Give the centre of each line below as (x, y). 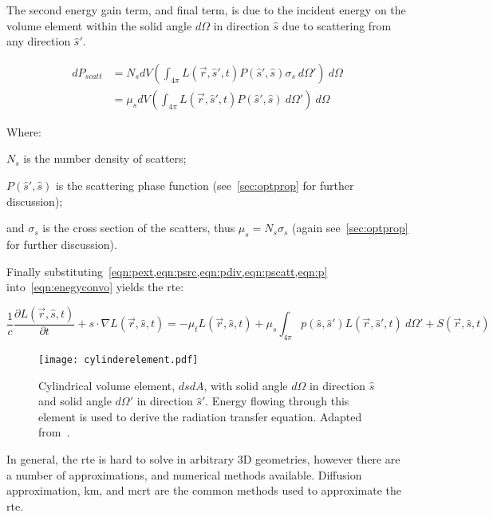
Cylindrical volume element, (107, 385)
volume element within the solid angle (99, 25)
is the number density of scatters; (105, 158)
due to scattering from (337, 25)
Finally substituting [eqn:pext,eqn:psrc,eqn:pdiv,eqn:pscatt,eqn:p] (167, 271)
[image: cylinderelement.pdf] (118, 360)
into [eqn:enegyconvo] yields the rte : (95, 287)
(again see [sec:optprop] (350, 228)
